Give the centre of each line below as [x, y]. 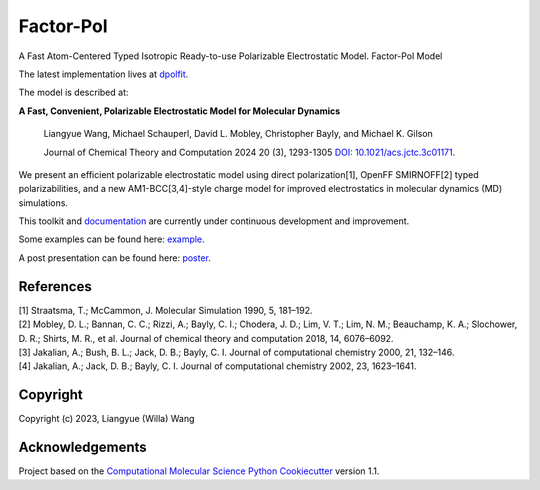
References [55, 286]
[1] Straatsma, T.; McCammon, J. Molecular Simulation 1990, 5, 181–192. [165, 310]
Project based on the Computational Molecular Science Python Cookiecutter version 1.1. [199, 471]
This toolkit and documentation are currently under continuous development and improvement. [214, 221]
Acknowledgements [82, 447]
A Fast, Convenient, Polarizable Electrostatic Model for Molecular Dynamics [179, 111]
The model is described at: [73, 92]
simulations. [43, 202]
